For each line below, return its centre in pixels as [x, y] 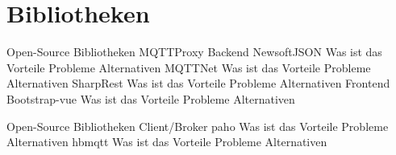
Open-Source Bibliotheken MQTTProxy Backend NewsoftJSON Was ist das [194, 52]
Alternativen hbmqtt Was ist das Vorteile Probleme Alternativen [167, 142]
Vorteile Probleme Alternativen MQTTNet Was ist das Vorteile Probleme [189, 67]
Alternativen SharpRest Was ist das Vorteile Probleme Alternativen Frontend [198, 83]
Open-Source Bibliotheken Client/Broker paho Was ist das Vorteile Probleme [198, 126]
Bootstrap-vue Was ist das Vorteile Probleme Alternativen [151, 98]
